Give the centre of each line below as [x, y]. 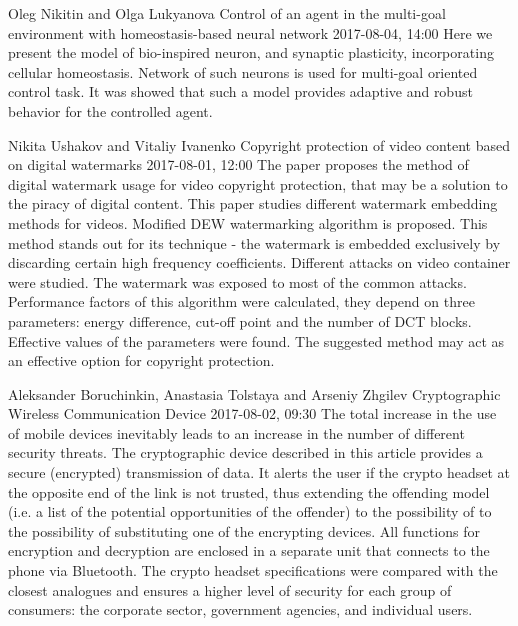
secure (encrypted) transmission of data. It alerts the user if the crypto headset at [259, 472]
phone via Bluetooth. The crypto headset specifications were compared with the [253, 570]
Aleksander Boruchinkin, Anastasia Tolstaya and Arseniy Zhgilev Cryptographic [254, 393]
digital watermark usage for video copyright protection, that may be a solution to [258, 183]
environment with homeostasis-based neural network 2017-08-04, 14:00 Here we [250, 32]
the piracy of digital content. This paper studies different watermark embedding [253, 203]
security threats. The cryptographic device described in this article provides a [245, 452]
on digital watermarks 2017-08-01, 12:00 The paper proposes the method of [238, 164]
